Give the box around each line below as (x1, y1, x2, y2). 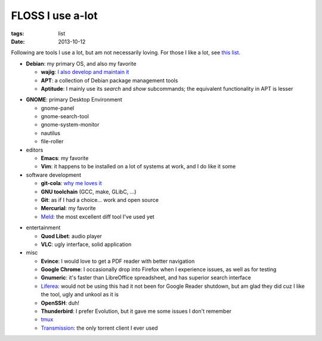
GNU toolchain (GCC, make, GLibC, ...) (41, 188, 137, 195)
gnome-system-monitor (41, 121, 100, 128)
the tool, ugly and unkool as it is (41, 291, 119, 298)
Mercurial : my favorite (41, 205, 97, 212)
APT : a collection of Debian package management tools (41, 76, 178, 84)
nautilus (41, 129, 61, 137)
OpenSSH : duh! (41, 299, 80, 306)
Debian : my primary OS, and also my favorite (26, 60, 137, 67)
